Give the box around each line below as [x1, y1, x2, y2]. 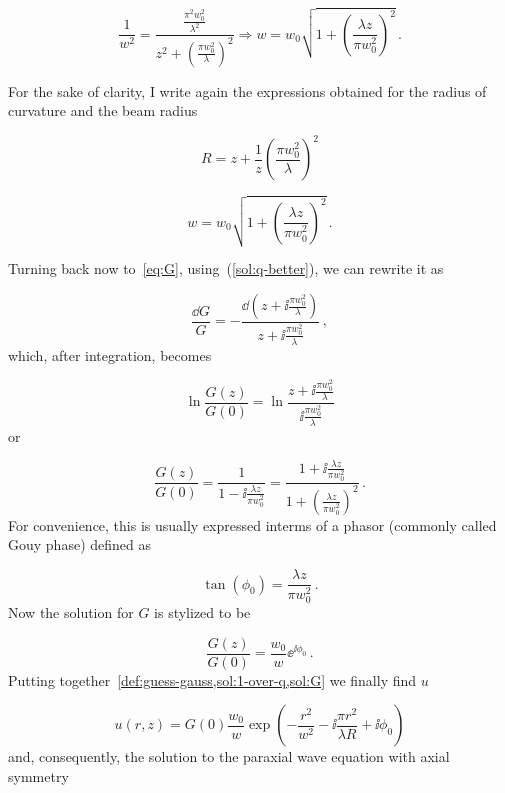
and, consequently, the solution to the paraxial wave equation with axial [8, 746, 450, 767]
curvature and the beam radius [8, 100, 198, 121]
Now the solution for [8, 602, 134, 623]
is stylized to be [154, 602, 251, 623]
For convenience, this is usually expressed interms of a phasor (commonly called [8, 514, 497, 535]
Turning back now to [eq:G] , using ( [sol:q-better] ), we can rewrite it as [8, 258, 444, 279]
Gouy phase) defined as [8, 534, 151, 555]
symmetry [8, 766, 69, 787]
